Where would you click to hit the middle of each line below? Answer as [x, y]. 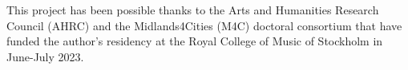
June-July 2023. [45, 56]
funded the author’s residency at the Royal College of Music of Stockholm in [195, 41]
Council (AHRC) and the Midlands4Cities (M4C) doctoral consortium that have [204, 25]
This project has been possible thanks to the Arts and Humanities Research [193, 10]
